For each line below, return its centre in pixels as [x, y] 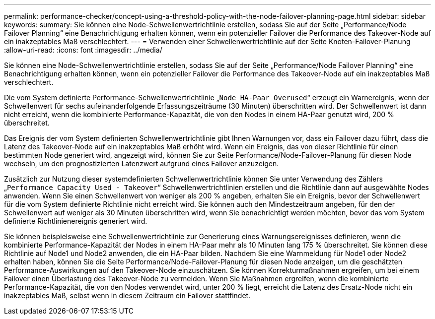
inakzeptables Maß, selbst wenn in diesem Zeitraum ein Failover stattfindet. [127, 295]
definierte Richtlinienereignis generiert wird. [76, 221]
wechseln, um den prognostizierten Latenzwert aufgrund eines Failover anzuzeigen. [142, 163]
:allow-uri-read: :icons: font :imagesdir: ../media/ [83, 50]
